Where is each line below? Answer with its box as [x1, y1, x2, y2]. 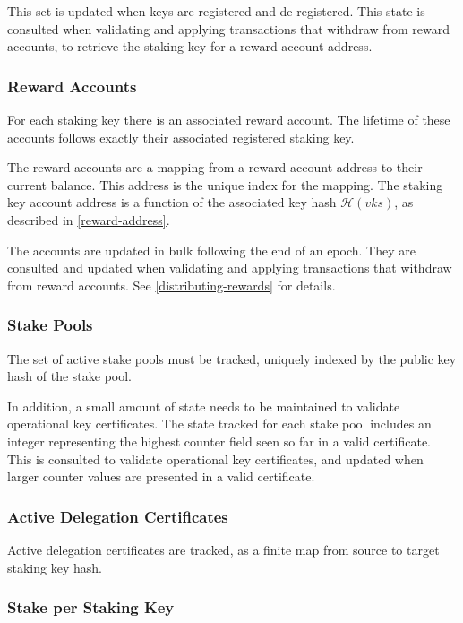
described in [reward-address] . [7, 210, 170, 229]
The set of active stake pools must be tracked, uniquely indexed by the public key [7, 349, 457, 368]
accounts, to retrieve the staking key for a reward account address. [7, 37, 373, 56]
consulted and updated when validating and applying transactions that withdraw [7, 258, 452, 277]
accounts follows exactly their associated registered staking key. [7, 127, 355, 146]
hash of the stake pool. [7, 367, 132, 385]
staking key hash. [7, 558, 102, 576]
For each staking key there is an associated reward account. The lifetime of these [7, 110, 450, 128]
